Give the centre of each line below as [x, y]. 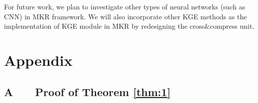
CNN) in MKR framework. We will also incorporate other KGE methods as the [126, 16]
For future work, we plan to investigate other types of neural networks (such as [125, 6]
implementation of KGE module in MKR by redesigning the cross [104, 26]
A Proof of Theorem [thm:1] [87, 91]
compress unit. [232, 26]
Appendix [38, 60]
